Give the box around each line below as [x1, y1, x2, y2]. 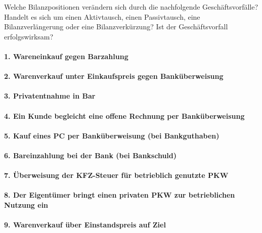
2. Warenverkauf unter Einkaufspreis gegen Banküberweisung [4, 71, 224, 81]
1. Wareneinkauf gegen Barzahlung [4, 51, 128, 61]
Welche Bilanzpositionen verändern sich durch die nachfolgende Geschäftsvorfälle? [4, 2, 258, 12]
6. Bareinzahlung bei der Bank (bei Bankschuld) [4, 150, 177, 160]
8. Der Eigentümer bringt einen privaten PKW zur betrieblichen [4, 190, 235, 200]
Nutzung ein [4, 199, 49, 210]
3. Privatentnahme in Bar [4, 90, 96, 101]
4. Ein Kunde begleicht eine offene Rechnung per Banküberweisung [4, 110, 245, 121]
